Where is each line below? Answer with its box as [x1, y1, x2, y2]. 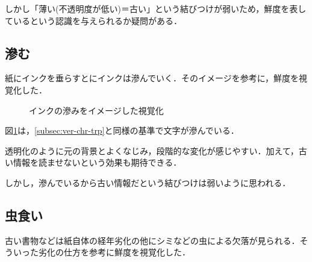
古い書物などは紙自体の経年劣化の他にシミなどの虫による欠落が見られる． [5, 234, 300, 246]
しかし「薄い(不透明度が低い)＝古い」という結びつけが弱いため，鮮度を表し [5, 2, 307, 14]
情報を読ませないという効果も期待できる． [13, 156, 182, 169]
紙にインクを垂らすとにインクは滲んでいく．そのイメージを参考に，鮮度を [5, 72, 299, 84]
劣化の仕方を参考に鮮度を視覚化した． [38, 246, 190, 258]
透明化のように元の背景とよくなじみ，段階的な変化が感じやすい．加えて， [5, 144, 299, 157]
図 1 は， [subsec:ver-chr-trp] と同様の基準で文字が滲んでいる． [5, 124, 239, 137]
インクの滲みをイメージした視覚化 [29, 104, 164, 116]
